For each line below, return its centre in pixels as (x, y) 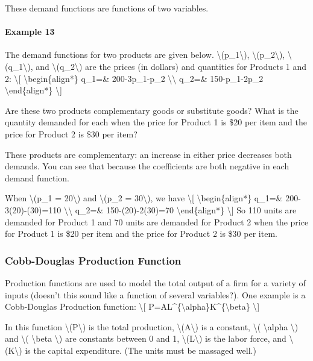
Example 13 (30, 32)
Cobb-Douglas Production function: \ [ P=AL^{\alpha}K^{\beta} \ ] (132, 306)
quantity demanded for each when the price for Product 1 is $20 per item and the (156, 122)
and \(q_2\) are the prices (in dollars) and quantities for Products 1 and (171, 66)
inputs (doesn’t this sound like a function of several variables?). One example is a (155, 294)
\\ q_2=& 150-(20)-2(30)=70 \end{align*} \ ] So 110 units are (180, 209)
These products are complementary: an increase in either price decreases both (148, 154)
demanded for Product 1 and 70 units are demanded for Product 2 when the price (157, 221)
